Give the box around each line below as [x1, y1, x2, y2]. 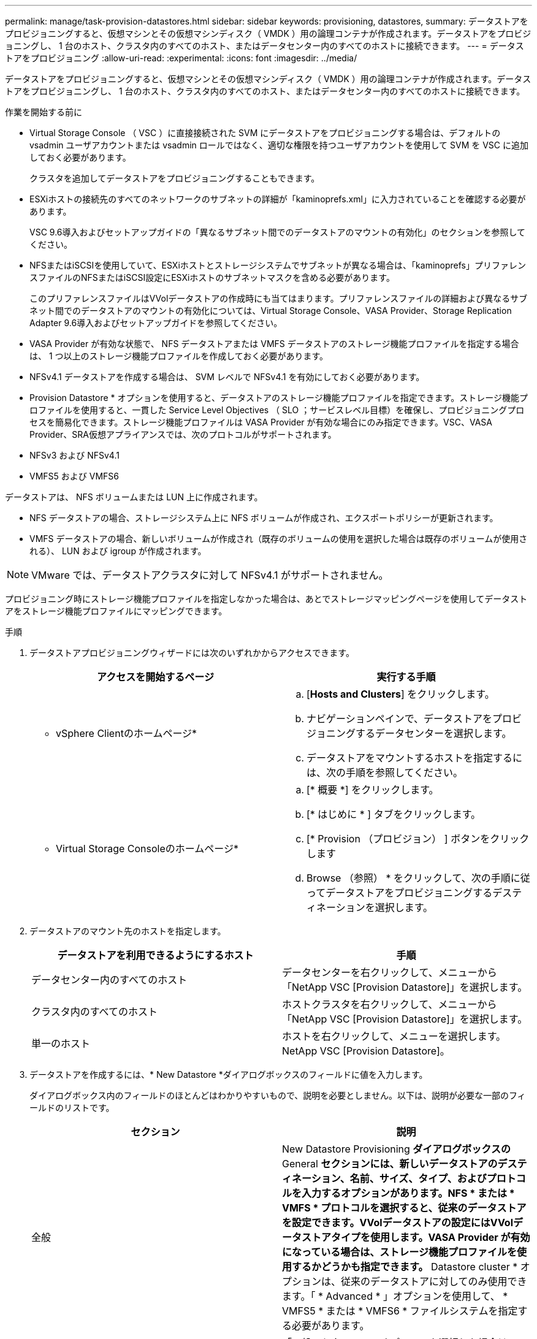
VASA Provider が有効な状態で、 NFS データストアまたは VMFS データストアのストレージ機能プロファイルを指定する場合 [29, 338, 519, 349]
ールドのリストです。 [29, 1102, 115, 1113]
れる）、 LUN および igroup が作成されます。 [29, 546, 207, 556]
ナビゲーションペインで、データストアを [307, 712, 493, 725]
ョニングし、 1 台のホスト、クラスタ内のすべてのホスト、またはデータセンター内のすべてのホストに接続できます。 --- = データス [5, 40, 524, 51]
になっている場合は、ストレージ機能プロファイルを [282, 1246, 517, 1258]
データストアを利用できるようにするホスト [57, 949, 254, 961]
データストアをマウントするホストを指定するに [307, 752, 523, 764]
